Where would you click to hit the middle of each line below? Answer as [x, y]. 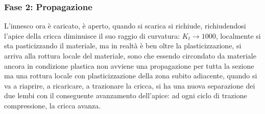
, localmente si [238, 35]
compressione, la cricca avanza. [53, 105]
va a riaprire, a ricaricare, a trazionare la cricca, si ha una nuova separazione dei [130, 85]
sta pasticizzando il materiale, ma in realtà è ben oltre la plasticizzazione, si [123, 46]
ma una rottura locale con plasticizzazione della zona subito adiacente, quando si [131, 76]
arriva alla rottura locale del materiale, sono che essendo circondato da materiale [130, 55]
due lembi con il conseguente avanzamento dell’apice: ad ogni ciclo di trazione [126, 95]
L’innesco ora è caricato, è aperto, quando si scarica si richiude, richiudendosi [125, 26]
